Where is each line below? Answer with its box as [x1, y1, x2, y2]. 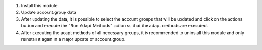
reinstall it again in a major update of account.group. [21, 36, 126, 42]
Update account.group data [21, 10, 77, 15]
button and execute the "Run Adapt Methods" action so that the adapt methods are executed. [21, 23, 208, 29]
